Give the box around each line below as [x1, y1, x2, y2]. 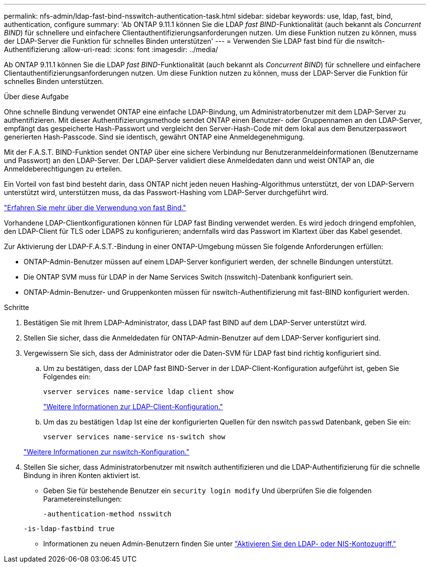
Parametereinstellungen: [43, 495, 122, 503]
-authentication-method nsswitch [43, 510, 172, 518]
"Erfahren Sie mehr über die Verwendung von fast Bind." [4, 203, 187, 212]
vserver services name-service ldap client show [43, 388, 234, 396]
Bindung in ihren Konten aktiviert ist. [24, 471, 140, 480]
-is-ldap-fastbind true [24, 525, 115, 533]
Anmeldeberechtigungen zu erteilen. [4, 165, 122, 173]
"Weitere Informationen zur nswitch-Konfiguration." [24, 448, 189, 456]
